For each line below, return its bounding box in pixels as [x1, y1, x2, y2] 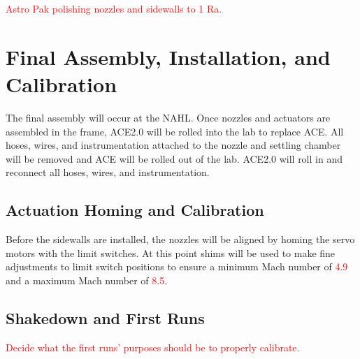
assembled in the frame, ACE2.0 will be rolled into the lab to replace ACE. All [6, 124, 344, 138]
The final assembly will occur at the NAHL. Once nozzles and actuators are [6, 110, 331, 124]
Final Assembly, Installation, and [6, 42, 331, 71]
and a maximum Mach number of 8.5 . [6, 272, 168, 287]
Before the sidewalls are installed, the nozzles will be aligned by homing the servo [6, 232, 355, 247]
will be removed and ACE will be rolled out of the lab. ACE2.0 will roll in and [6, 151, 343, 166]
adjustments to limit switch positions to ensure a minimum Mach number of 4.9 [6, 259, 348, 274]
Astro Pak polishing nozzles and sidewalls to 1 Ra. [6, 1, 222, 15]
